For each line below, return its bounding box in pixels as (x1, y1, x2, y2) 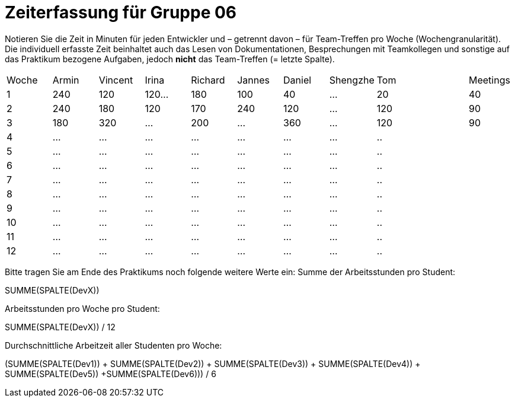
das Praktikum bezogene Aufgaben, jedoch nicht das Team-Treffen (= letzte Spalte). (5, 53, 335, 64)
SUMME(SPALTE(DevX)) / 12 (5, 321, 116, 332)
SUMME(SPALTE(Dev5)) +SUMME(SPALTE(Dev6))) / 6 (5, 368, 216, 379)
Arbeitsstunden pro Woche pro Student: (5, 303, 160, 314)
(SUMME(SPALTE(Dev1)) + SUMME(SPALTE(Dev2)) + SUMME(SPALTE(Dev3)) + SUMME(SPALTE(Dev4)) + (5, 358, 421, 369)
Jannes (237, 74, 270, 86)
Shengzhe (329, 74, 375, 86)
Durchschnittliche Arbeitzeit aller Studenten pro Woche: (5, 340, 222, 350)
